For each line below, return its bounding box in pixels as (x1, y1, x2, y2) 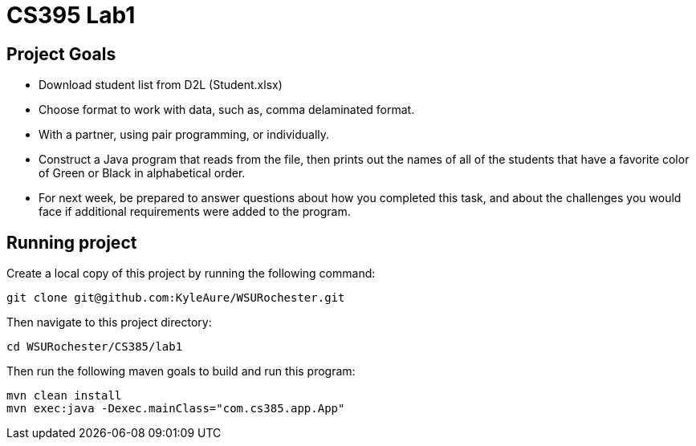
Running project (6, 232, 137, 253)
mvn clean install (6, 389, 122, 403)
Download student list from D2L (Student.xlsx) (39, 78, 283, 92)
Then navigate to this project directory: (6, 315, 212, 330)
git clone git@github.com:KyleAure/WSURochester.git (6, 291, 345, 305)
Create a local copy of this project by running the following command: (6, 266, 376, 281)
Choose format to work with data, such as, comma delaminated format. (39, 103, 415, 117)
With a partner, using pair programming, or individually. (39, 128, 330, 142)
